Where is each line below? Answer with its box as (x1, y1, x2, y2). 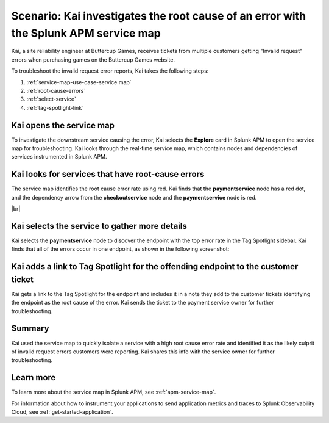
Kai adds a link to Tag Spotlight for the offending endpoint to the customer (11, 261, 299, 272)
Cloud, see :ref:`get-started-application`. (11, 408, 113, 416)
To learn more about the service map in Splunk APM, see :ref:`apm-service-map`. (11, 388, 216, 396)
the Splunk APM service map (11, 26, 161, 40)
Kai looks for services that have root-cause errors (11, 169, 205, 179)
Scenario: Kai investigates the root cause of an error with (11, 9, 306, 23)
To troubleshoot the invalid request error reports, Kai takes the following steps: (11, 67, 209, 74)
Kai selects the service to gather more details (11, 220, 187, 231)
